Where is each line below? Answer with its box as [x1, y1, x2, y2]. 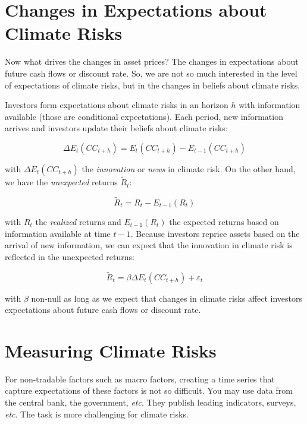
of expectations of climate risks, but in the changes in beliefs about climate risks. [5, 78, 300, 91]
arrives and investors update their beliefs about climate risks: [5, 122, 228, 134]
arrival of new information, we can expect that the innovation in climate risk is [5, 239, 293, 251]
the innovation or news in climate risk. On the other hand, [82, 162, 296, 175]
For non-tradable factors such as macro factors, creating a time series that [5, 372, 275, 385]
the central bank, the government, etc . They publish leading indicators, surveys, [5, 396, 296, 408]
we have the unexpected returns [5, 176, 118, 188]
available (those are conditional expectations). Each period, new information [5, 110, 283, 122]
